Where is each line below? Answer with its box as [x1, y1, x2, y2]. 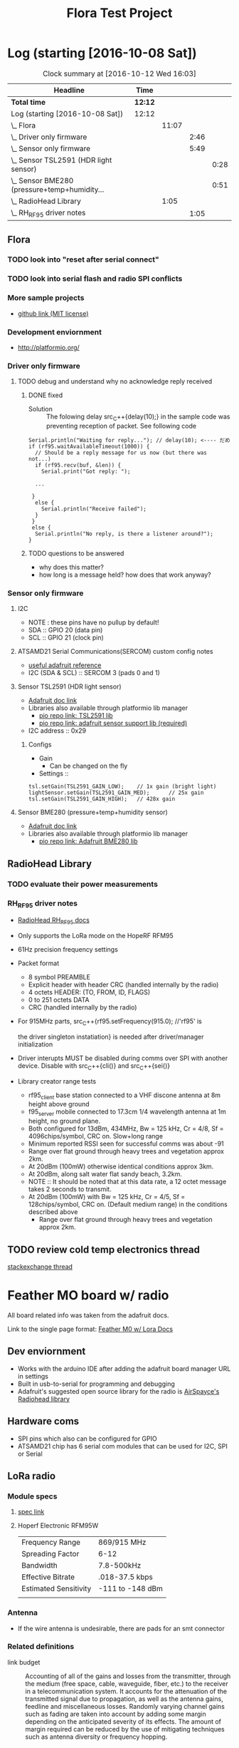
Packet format [17, 959, 60, 967]
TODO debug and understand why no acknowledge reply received [17, 377, 213, 386]
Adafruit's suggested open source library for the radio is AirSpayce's [17, 1387, 220, 1395]
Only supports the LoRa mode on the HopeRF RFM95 [17, 932, 174, 940]
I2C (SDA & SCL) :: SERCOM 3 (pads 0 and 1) [28, 669, 160, 677]
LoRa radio [7, 1470, 55, 1482]
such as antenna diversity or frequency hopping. [25, 1732, 168, 1741]
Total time [11, 97, 46, 107]
